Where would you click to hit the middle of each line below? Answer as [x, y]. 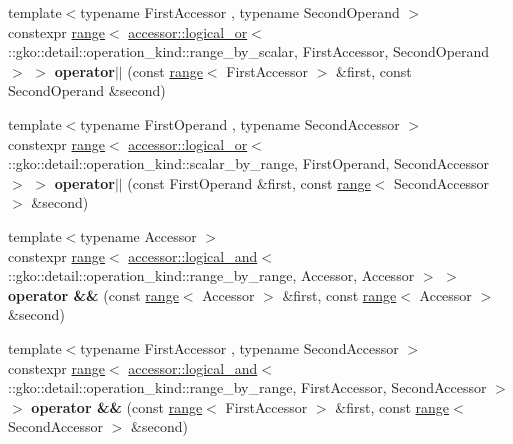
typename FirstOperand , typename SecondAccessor [240, 123]
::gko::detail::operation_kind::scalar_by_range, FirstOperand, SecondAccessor [249, 163]
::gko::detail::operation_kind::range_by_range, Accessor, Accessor [211, 275]
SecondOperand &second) [87, 90]
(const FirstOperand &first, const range [249, 182]
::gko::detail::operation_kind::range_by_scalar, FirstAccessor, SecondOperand [249, 51]
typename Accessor [138, 235]
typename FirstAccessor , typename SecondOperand [240, 12]
